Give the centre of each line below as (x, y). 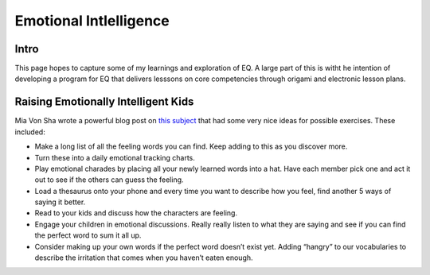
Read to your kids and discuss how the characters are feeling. (136, 213)
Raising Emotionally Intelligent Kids (104, 102)
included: (30, 132)
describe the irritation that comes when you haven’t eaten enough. (144, 258)
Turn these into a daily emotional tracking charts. (115, 157)
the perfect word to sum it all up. (88, 235)
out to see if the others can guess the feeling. (109, 180)
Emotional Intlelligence (92, 21)
